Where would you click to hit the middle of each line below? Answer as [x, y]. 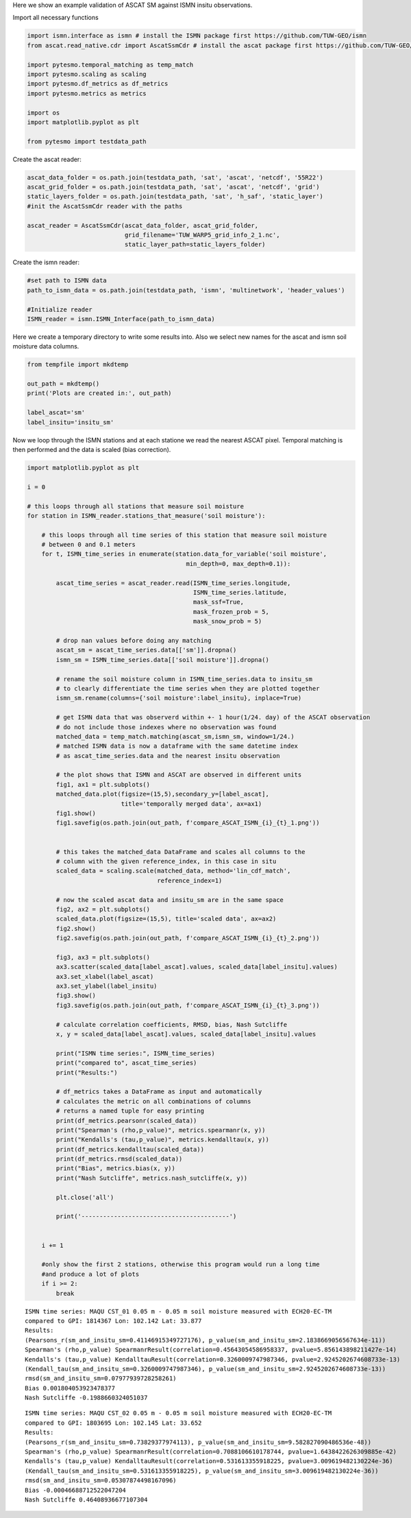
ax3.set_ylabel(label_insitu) [107, 986]
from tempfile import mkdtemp [78, 365]
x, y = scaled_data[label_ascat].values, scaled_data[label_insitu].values [186, 1034]
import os [43, 112]
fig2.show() [76, 928]
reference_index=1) [190, 880]
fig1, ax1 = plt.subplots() [103, 784]
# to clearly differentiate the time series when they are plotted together [188, 688]
